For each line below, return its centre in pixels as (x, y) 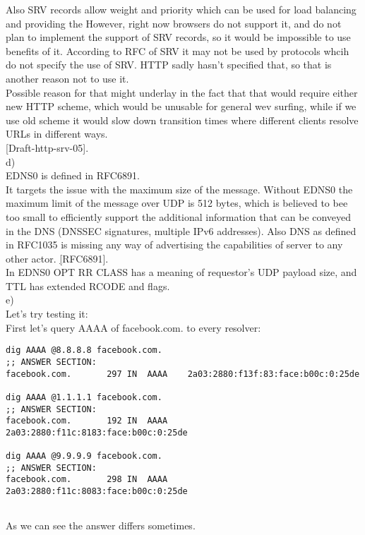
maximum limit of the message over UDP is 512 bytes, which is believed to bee (177, 203)
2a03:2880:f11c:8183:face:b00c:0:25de (97, 432)
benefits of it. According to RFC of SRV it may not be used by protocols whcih (178, 50)
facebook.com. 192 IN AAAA (87, 421)
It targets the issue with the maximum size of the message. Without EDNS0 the (179, 189)
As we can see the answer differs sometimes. (101, 525)
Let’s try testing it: (47, 314)
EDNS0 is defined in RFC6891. (73, 175)
